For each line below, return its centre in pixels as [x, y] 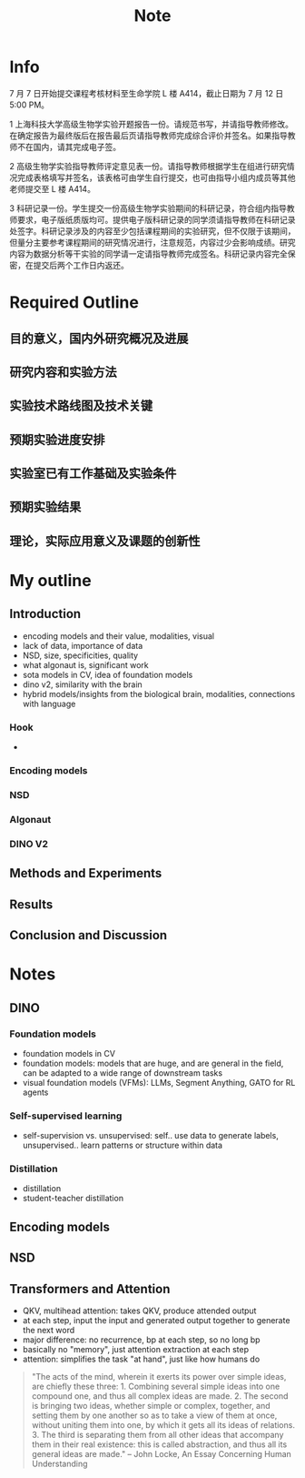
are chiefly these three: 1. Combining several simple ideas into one [156, 1387]
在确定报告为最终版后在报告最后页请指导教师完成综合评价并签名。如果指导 [148, 135]
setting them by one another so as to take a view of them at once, [154, 1415]
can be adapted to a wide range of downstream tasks [123, 1073]
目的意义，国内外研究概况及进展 [99, 338]
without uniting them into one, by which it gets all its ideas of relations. [163, 1425]
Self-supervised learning [66, 1116]
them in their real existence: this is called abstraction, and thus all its [159, 1444]
